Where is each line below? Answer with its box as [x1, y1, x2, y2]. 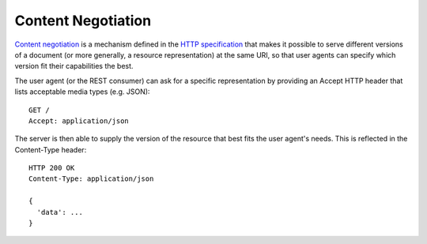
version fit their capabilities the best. [14, 62, 134, 71]
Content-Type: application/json [28, 175, 154, 183]
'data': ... [36, 208, 83, 216]
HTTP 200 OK [28, 163, 75, 173]
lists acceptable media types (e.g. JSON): [14, 87, 150, 96]
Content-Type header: [14, 145, 87, 154]
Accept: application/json [28, 116, 130, 126]
